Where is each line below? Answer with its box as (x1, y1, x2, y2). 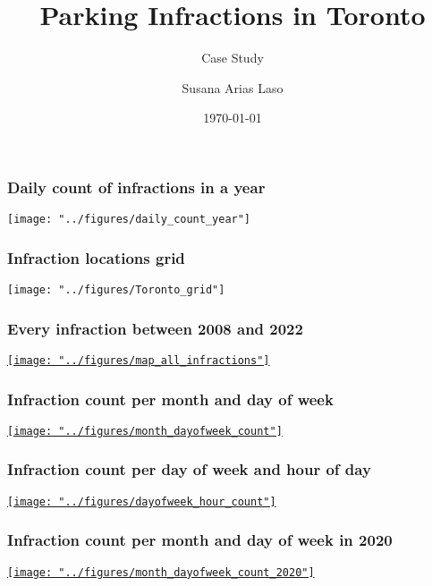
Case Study (201, 48, 264, 67)
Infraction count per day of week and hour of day (7, 458, 371, 480)
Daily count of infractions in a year (7, 175, 266, 198)
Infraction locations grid (7, 246, 185, 268)
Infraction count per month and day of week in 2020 (7, 529, 393, 551)
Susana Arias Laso (182, 78, 284, 97)
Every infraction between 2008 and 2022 (7, 317, 303, 339)
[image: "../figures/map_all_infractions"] (7, 353, 270, 367)
